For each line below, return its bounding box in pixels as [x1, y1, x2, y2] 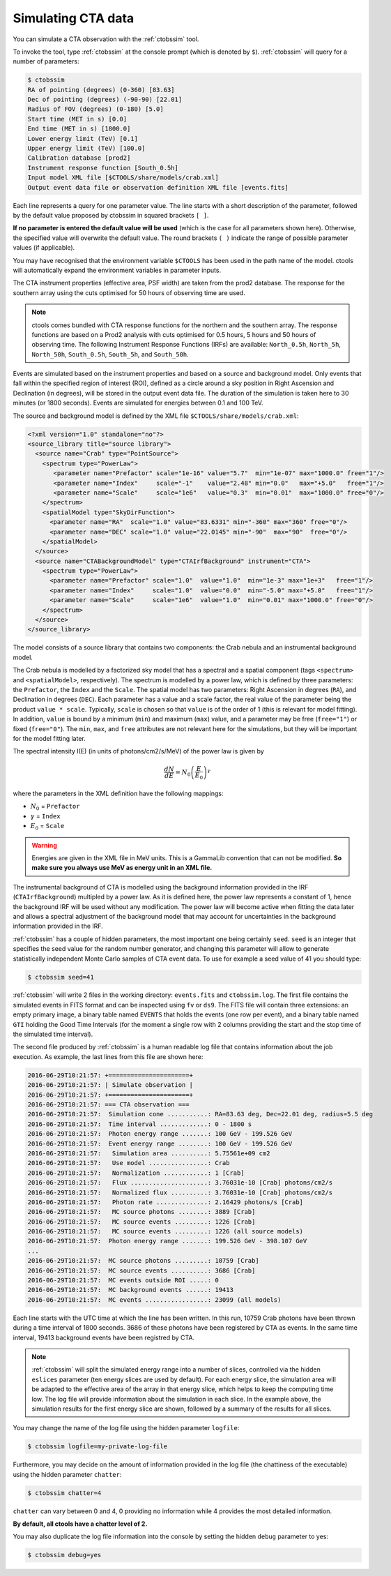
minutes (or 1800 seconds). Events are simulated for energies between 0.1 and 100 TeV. [13, 398, 264, 407]
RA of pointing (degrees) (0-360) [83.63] [27, 86, 175, 93]
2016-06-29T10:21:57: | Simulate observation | [27, 1081, 193, 1089]
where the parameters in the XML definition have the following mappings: [13, 789, 224, 798]
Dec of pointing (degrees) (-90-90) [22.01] [27, 96, 183, 104]
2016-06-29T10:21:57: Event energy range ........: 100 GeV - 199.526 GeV [27, 1139, 293, 1148]
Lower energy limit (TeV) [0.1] [27, 135, 139, 142]
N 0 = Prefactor [30, 802, 80, 812]
